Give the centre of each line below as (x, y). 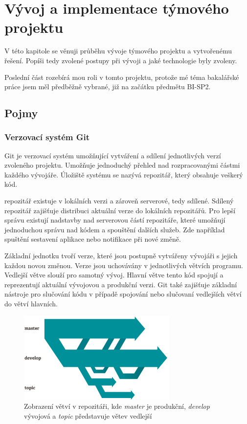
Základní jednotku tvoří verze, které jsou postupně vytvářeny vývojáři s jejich (121, 256)
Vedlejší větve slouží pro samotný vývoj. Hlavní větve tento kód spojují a (114, 275)
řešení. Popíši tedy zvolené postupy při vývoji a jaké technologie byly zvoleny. (121, 60)
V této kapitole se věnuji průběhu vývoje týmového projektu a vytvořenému (118, 51)
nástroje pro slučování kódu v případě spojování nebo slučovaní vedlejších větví (123, 294)
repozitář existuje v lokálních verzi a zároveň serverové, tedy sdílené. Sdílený (119, 201)
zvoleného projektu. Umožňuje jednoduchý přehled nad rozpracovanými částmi (122, 165)
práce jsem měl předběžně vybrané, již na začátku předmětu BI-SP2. (108, 87)
